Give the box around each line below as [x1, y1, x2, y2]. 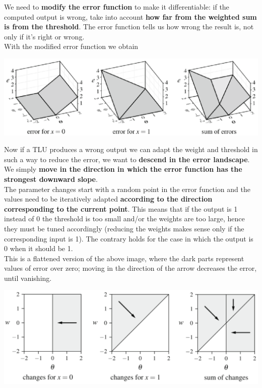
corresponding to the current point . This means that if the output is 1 [4, 203, 238, 214]
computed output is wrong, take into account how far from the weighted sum [4, 11, 257, 22]
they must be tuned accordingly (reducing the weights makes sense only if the [4, 223, 244, 233]
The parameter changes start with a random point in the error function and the [4, 183, 250, 194]
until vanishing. [4, 272, 52, 283]
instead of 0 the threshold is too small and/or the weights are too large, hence [4, 213, 245, 224]
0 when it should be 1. [4, 243, 73, 254]
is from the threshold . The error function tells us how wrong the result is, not [4, 21, 254, 32]
